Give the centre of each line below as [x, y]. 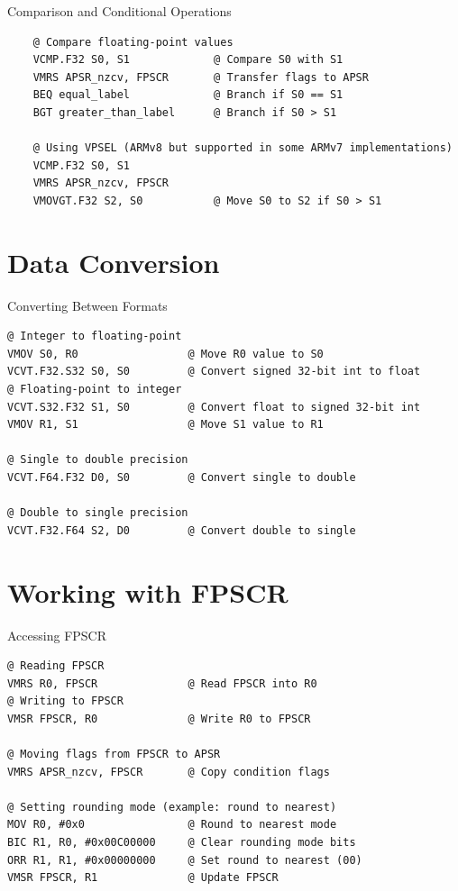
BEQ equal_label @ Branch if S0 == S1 [188, 95]
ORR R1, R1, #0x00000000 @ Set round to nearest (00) [185, 860]
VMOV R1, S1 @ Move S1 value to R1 [165, 425]
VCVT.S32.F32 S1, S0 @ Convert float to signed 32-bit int [214, 407]
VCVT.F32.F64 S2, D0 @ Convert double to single [182, 530]
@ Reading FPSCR [56, 666]
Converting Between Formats [87, 305]
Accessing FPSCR [57, 635]
